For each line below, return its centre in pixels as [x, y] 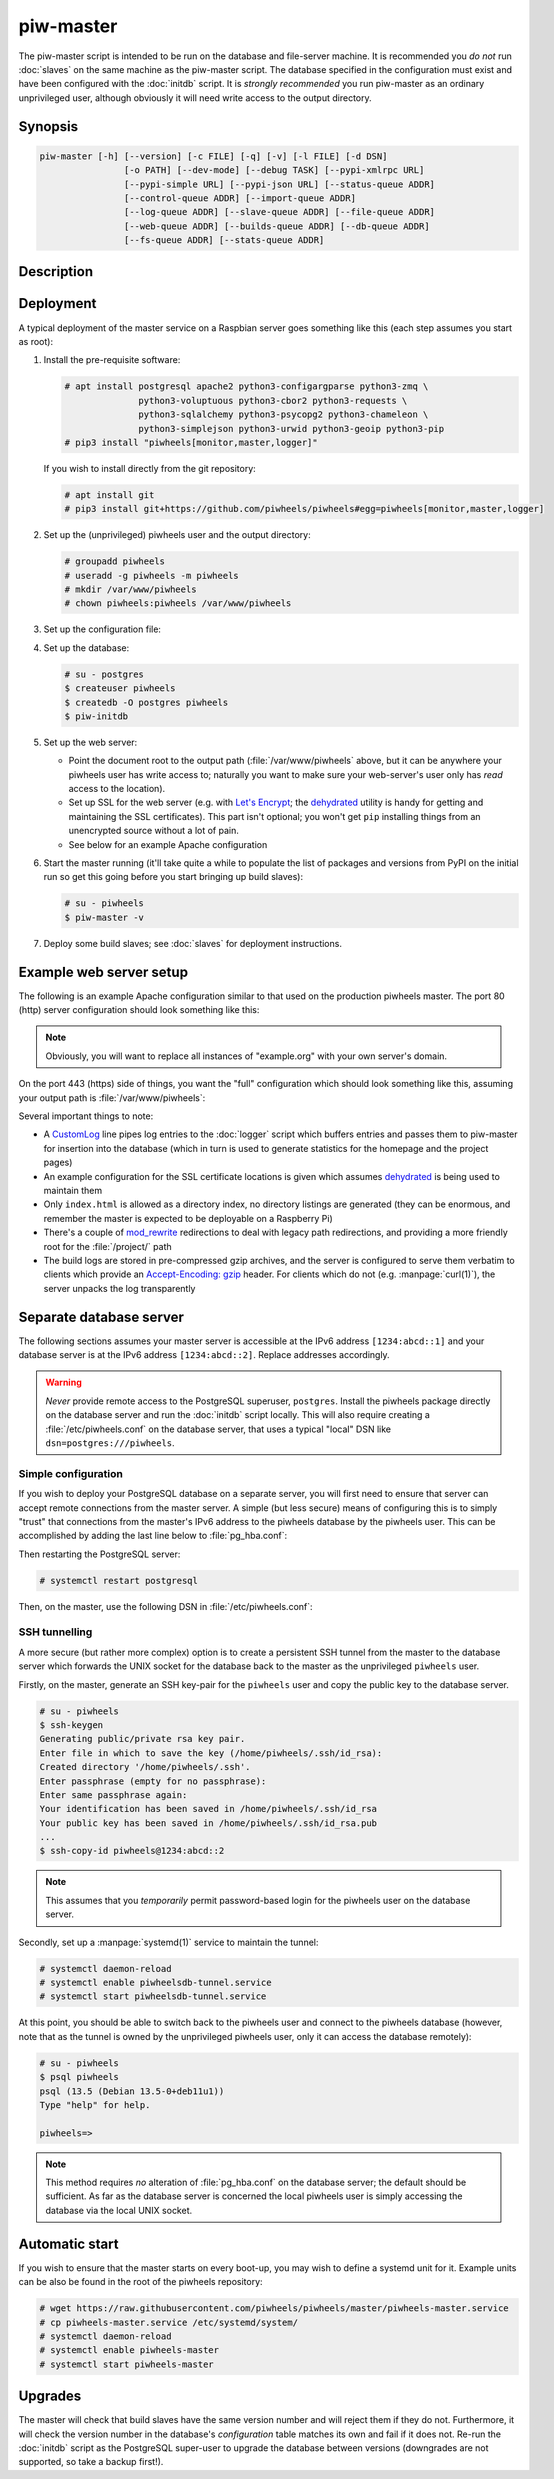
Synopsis [48, 126]
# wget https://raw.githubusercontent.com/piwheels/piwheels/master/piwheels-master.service [274, 2308]
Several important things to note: [86, 1116]
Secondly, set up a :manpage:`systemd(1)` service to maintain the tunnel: [168, 1942]
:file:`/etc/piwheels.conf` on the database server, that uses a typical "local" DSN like [218, 1429]
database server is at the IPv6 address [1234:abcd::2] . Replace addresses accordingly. [204, 1355]
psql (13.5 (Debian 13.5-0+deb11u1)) [132, 2091]
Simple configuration [71, 1473]
